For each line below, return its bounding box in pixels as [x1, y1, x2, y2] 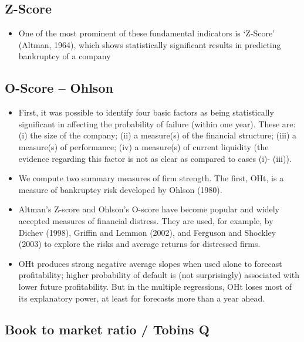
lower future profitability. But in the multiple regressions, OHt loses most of [18, 280, 292, 292]
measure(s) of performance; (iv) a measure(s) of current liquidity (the [18, 140, 269, 153]
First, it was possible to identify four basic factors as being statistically [18, 106, 274, 118]
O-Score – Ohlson [5, 79, 113, 97]
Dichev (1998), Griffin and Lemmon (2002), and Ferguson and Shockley [18, 226, 276, 238]
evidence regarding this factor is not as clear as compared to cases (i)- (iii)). [18, 152, 292, 164]
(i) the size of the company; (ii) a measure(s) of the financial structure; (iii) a [18, 129, 297, 141]
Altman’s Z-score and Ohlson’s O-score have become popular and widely [18, 203, 280, 215]
